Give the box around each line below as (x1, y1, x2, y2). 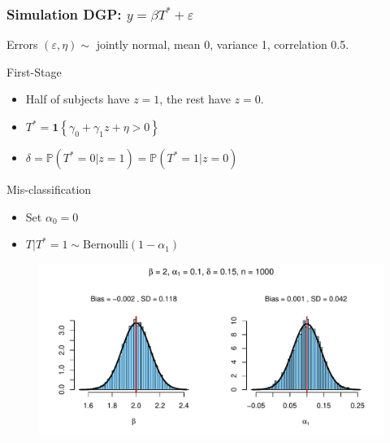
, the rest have (159, 90, 231, 107)
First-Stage (6, 63, 62, 80)
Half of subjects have (25, 90, 130, 107)
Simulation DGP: (6, 3, 122, 24)
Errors (6, 36, 38, 53)
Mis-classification (6, 181, 92, 197)
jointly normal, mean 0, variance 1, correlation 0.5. (96, 36, 349, 53)
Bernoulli (83, 239, 128, 252)
